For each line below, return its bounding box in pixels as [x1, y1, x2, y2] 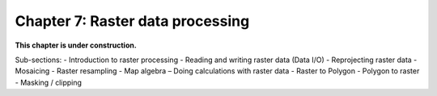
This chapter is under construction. [15, 40, 137, 50]
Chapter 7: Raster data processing [15, 12, 250, 30]
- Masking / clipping [15, 77, 83, 87]
